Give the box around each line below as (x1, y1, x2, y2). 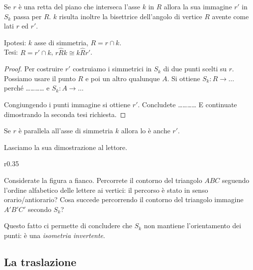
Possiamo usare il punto (4, 73, 76, 83)
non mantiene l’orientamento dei (143, 220, 241, 231)
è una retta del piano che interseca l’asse (18, 1, 141, 11)
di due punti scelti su (163, 63, 227, 74)
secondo (28, 204, 52, 214)
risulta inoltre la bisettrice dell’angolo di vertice (59, 11, 202, 21)
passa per (13, 11, 42, 21)
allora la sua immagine (164, 1, 232, 11)
